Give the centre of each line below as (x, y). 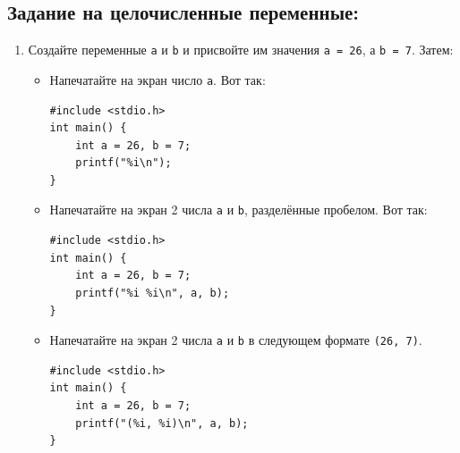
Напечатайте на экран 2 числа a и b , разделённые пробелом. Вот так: (239, 210)
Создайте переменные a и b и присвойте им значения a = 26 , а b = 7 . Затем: (241, 50)
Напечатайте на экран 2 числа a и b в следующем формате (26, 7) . (236, 340)
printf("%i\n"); (124, 163)
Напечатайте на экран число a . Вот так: (158, 79)
